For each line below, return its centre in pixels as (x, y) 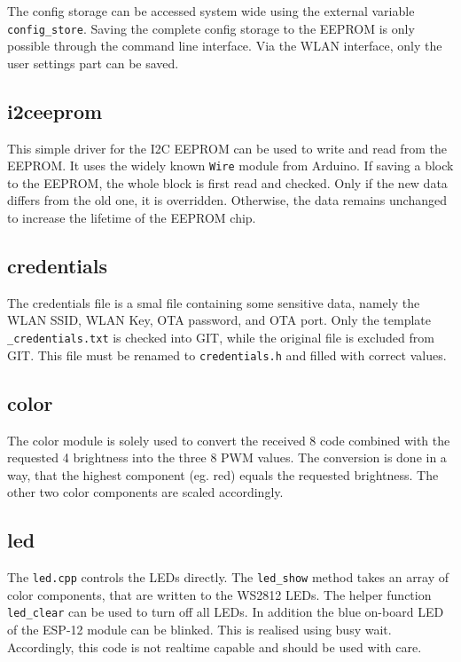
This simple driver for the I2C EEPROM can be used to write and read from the (227, 148)
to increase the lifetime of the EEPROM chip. (132, 218)
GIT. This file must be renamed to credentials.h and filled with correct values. (227, 355)
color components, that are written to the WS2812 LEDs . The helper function (219, 594)
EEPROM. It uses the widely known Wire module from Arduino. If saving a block (230, 165)
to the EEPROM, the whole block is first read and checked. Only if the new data (227, 182)
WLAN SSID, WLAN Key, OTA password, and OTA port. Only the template (219, 320)
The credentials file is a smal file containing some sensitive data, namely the (214, 302)
